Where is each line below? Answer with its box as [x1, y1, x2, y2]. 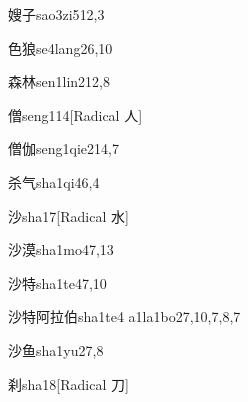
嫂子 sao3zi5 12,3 [8, 4, 105, 24]
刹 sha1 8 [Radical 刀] [8, 373, 129, 394]
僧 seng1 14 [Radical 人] [8, 104, 143, 125]
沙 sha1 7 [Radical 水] [8, 205, 129, 226]
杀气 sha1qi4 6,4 [8, 171, 100, 192]
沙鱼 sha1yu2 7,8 [8, 339, 104, 360]
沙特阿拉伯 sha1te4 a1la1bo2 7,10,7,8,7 [8, 306, 241, 327]
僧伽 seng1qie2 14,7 [8, 138, 119, 159]
